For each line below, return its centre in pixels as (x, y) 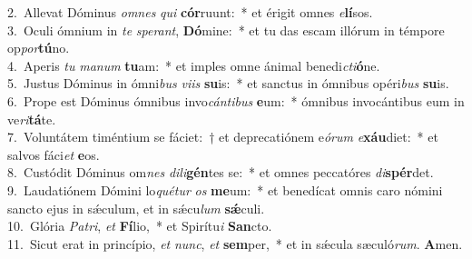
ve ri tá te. (32, 119)
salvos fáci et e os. (54, 154)
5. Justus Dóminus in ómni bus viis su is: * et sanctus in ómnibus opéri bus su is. (228, 83)
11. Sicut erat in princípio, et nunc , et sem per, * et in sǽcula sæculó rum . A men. (235, 243)
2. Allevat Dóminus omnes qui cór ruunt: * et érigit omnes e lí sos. (190, 12)
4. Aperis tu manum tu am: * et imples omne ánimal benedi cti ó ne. (194, 65)
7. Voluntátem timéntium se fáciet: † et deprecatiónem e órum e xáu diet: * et (223, 137)
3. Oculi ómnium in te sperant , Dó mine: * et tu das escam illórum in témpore (226, 30)
